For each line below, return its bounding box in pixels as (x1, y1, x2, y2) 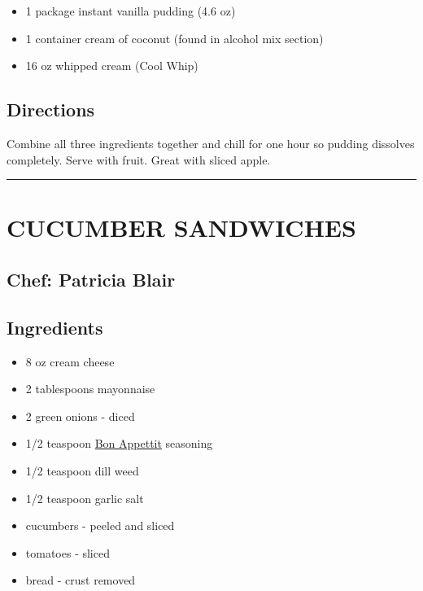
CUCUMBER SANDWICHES (7, 211, 356, 244)
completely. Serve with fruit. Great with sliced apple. (7, 151, 271, 168)
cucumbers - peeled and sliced (25, 517, 175, 534)
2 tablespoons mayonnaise (25, 380, 155, 397)
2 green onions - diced (25, 407, 135, 424)
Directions (7, 97, 95, 122)
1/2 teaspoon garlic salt (25, 489, 144, 506)
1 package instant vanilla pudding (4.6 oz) (25, 2, 236, 19)
